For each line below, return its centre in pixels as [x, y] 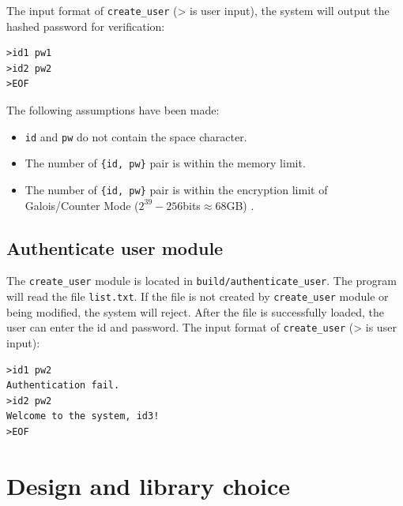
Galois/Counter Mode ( [82, 205]
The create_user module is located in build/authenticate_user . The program [202, 281]
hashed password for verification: [86, 26]
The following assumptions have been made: [113, 110]
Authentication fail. [63, 386]
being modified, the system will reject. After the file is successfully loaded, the [196, 311]
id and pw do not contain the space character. [136, 136]
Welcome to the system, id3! [83, 416]
